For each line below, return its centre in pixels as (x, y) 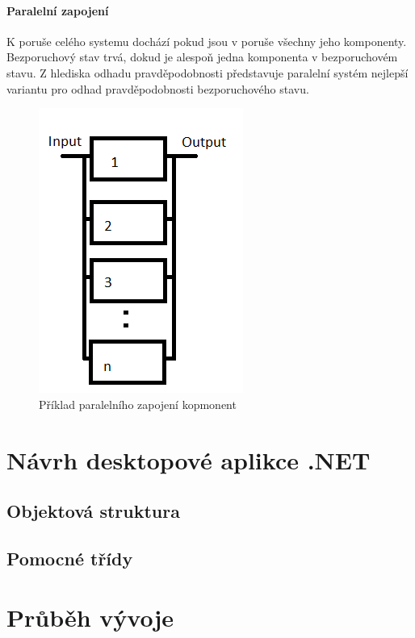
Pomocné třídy (70, 558)
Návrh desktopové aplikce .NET (189, 459)
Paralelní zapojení (58, 10)
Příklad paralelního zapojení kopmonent (138, 404)
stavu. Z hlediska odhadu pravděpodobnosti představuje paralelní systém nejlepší (207, 72)
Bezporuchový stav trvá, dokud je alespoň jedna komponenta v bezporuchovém (202, 57)
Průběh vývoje (90, 617)
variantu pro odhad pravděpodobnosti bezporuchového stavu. (158, 88)
